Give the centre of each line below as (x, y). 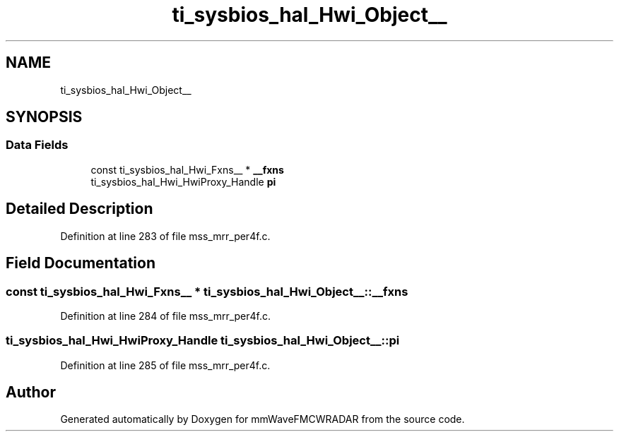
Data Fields (37, 145)
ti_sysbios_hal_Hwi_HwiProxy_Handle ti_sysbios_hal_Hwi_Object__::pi (203, 341)
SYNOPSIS (44, 117)
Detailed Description (79, 209)
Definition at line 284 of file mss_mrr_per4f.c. (166, 316)
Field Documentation (81, 263)
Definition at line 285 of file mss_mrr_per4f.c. (165, 365)
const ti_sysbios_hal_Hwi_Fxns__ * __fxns (187, 169)
